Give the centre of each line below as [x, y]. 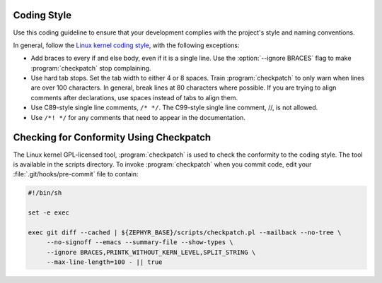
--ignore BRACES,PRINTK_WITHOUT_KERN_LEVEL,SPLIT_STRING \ [151, 252]
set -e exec [49, 213]
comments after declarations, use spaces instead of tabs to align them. [134, 97]
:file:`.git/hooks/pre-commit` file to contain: [76, 174]
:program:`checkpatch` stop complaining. [91, 68]
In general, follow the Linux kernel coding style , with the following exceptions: [126, 45]
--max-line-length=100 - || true [104, 262]
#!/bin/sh [45, 193]
